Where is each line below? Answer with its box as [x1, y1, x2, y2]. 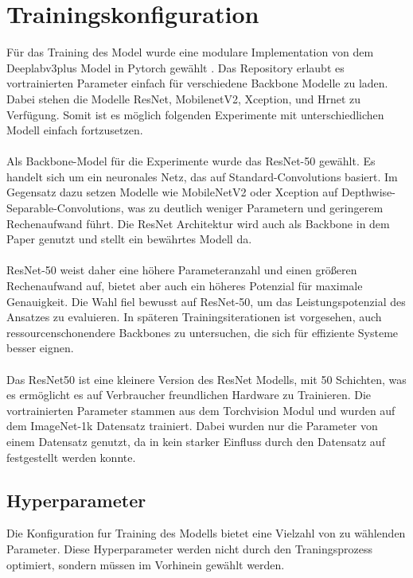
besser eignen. [6, 339, 74, 356]
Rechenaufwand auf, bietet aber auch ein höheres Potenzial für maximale [6, 277, 363, 294]
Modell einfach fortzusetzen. [6, 122, 143, 138]
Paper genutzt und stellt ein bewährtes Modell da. [6, 231, 252, 247]
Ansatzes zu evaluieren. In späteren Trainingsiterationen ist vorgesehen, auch [6, 308, 382, 325]
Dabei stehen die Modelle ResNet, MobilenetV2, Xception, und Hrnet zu [6, 90, 361, 107]
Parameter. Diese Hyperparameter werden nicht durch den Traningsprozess [6, 540, 372, 557]
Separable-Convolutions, [6, 200, 124, 216]
